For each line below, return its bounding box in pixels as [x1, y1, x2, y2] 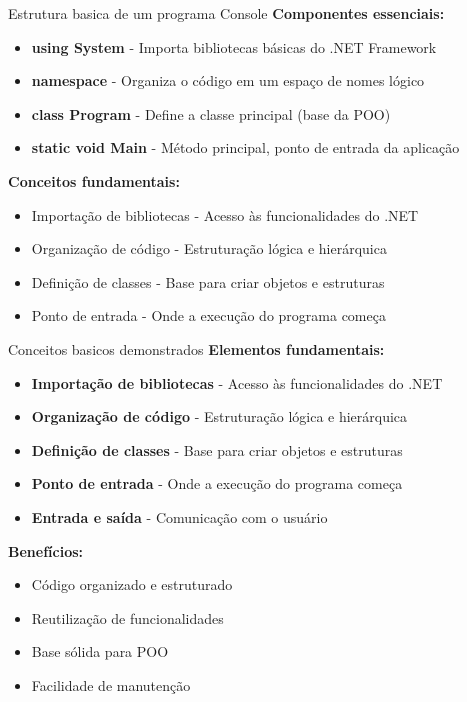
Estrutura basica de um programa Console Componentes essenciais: [8, 3, 445, 23]
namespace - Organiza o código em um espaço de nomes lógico [31, 70, 425, 91]
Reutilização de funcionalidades [31, 607, 224, 628]
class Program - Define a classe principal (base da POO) [31, 103, 391, 124]
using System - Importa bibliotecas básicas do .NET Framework [31, 36, 437, 57]
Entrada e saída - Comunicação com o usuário [31, 506, 328, 527]
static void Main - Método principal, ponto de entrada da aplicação [31, 137, 460, 158]
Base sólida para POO [31, 641, 169, 662]
